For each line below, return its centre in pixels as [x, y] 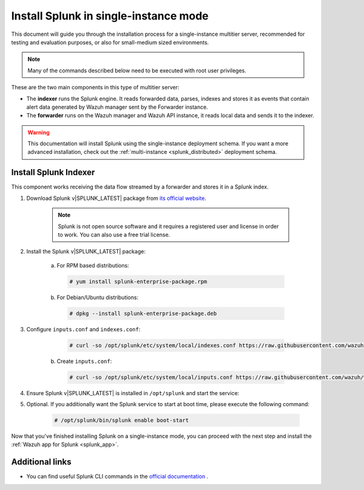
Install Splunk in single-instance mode [110, 16]
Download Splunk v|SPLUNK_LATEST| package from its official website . [116, 198]
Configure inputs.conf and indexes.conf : [83, 329]
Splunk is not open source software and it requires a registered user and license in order [168, 226]
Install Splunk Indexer [53, 172]
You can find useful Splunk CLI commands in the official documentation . [117, 477]
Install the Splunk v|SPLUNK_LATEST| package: [86, 252]
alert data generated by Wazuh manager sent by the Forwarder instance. [117, 107]
